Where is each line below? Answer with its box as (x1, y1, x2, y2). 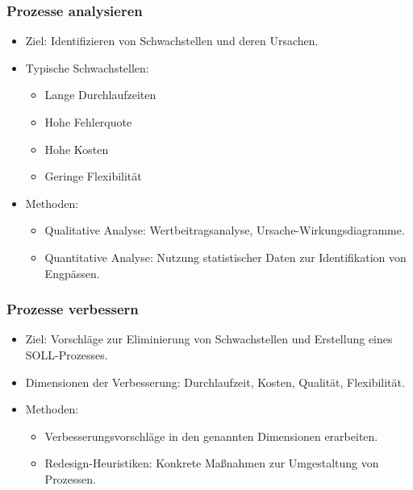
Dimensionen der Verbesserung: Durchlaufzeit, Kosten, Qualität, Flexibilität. (25, 373, 405, 390)
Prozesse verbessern (6, 299, 139, 319)
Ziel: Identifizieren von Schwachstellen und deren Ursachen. (25, 32, 319, 49)
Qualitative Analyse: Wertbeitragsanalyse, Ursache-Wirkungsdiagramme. (44, 222, 405, 239)
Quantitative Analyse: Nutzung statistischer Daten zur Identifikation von (44, 248, 407, 265)
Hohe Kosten (44, 140, 109, 157)
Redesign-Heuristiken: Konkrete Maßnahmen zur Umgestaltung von (44, 455, 379, 471)
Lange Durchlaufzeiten (44, 86, 156, 103)
